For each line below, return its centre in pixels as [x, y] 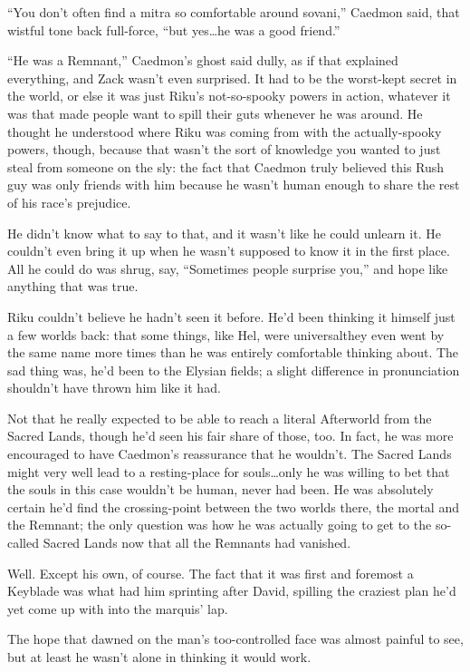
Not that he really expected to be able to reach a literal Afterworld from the [220, 418]
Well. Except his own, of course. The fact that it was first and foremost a [211, 573]
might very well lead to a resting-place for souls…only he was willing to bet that [229, 471]
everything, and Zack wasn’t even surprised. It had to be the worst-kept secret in [232, 78]
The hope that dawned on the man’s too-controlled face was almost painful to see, [235, 639]
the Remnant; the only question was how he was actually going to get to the [220, 525]
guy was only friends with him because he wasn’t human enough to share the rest [234, 185]
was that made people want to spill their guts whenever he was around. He [215, 113]
